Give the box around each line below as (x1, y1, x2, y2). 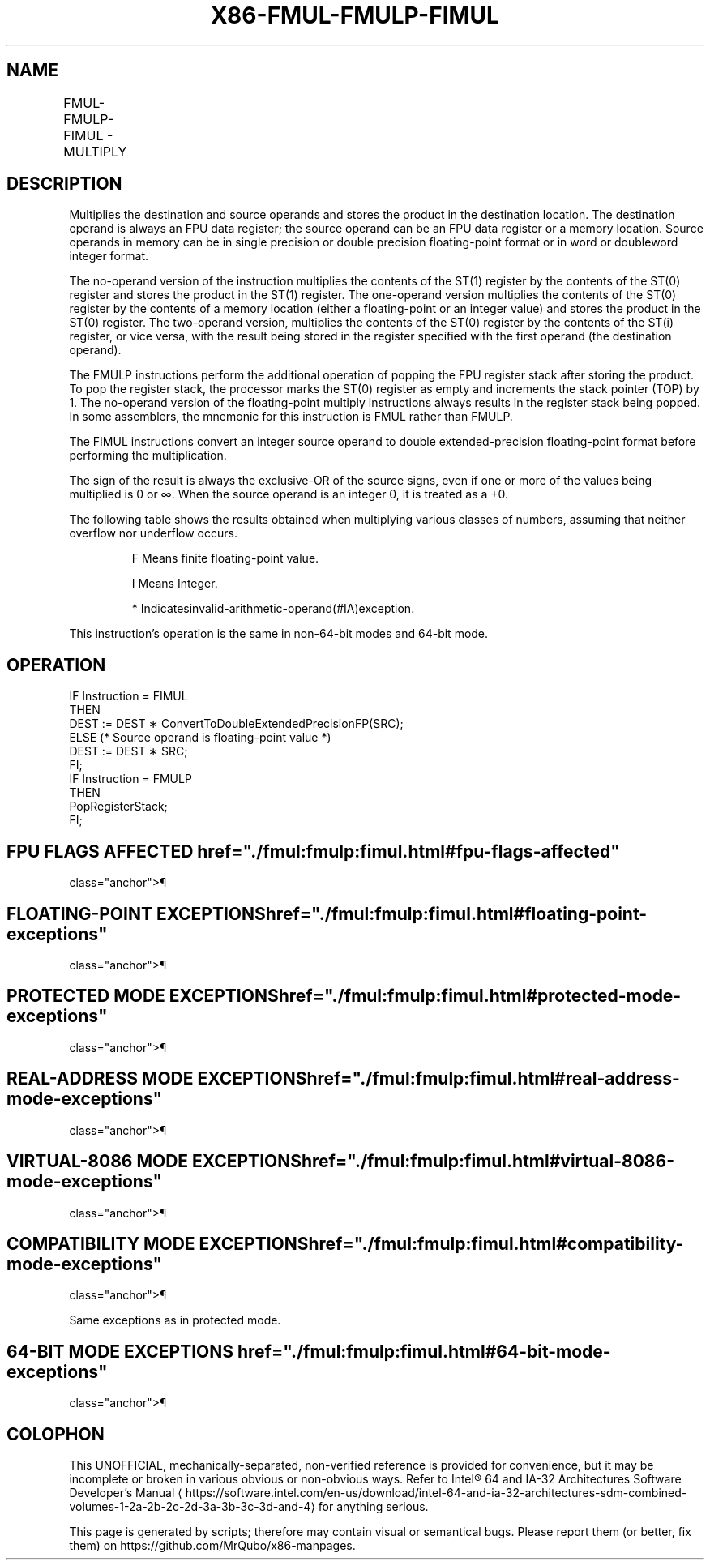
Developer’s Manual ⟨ (69, 1486, 182, 1500)
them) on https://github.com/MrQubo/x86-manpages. (69, 1538, 356, 1553)
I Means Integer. (131, 576, 218, 591)
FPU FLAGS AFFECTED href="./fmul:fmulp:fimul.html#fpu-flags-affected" (6, 841, 620, 862)
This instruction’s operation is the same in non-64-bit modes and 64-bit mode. (69, 627, 489, 641)
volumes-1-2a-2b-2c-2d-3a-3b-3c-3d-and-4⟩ (69, 1500, 315, 1514)
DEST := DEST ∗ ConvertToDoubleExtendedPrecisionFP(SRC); (69, 717, 404, 731)
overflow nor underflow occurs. (69, 526, 237, 541)
